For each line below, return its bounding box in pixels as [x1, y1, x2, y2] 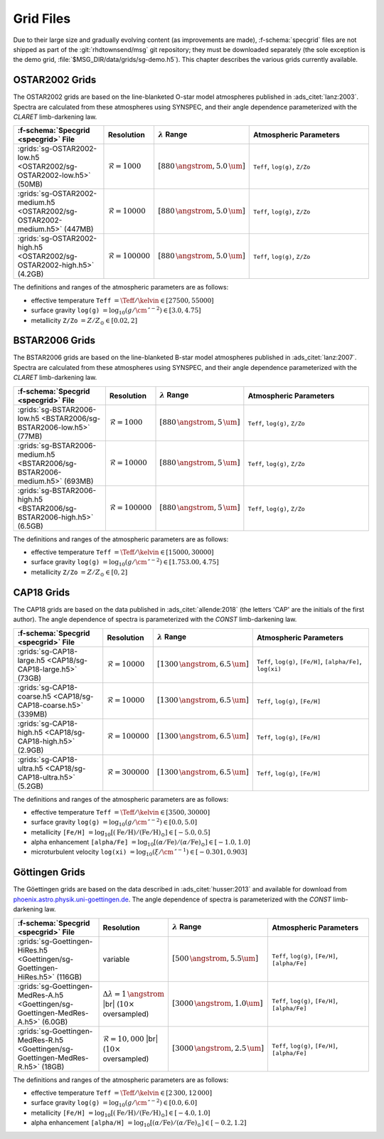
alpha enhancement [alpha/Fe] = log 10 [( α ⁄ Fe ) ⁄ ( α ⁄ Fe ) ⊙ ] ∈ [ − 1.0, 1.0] [31, 838, 250, 848]
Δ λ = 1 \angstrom [102, 990, 165, 999]
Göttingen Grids [13, 867, 85, 879]
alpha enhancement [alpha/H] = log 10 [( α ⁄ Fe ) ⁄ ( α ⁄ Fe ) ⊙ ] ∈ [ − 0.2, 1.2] [31, 1118, 247, 1128]
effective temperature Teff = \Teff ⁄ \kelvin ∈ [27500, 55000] [31, 296, 214, 304]
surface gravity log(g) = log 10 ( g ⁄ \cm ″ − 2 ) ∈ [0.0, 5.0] [31, 817, 198, 828]
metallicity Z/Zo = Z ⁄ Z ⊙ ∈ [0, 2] [31, 568, 128, 578]
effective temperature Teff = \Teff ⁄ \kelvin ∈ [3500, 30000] [31, 807, 210, 816]
